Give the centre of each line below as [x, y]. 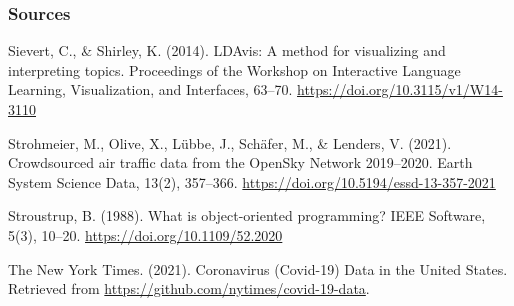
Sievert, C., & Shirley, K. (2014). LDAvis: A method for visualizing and [227, 50]
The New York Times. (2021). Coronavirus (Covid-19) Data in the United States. [258, 268]
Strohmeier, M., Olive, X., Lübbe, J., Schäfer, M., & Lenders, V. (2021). [230, 142]
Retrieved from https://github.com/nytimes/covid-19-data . [189, 288]
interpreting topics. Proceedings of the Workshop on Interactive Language [234, 69]
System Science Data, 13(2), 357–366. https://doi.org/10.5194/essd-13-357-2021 [252, 181]
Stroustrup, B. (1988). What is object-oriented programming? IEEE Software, [247, 215]
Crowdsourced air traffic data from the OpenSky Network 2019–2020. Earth [240, 162]
